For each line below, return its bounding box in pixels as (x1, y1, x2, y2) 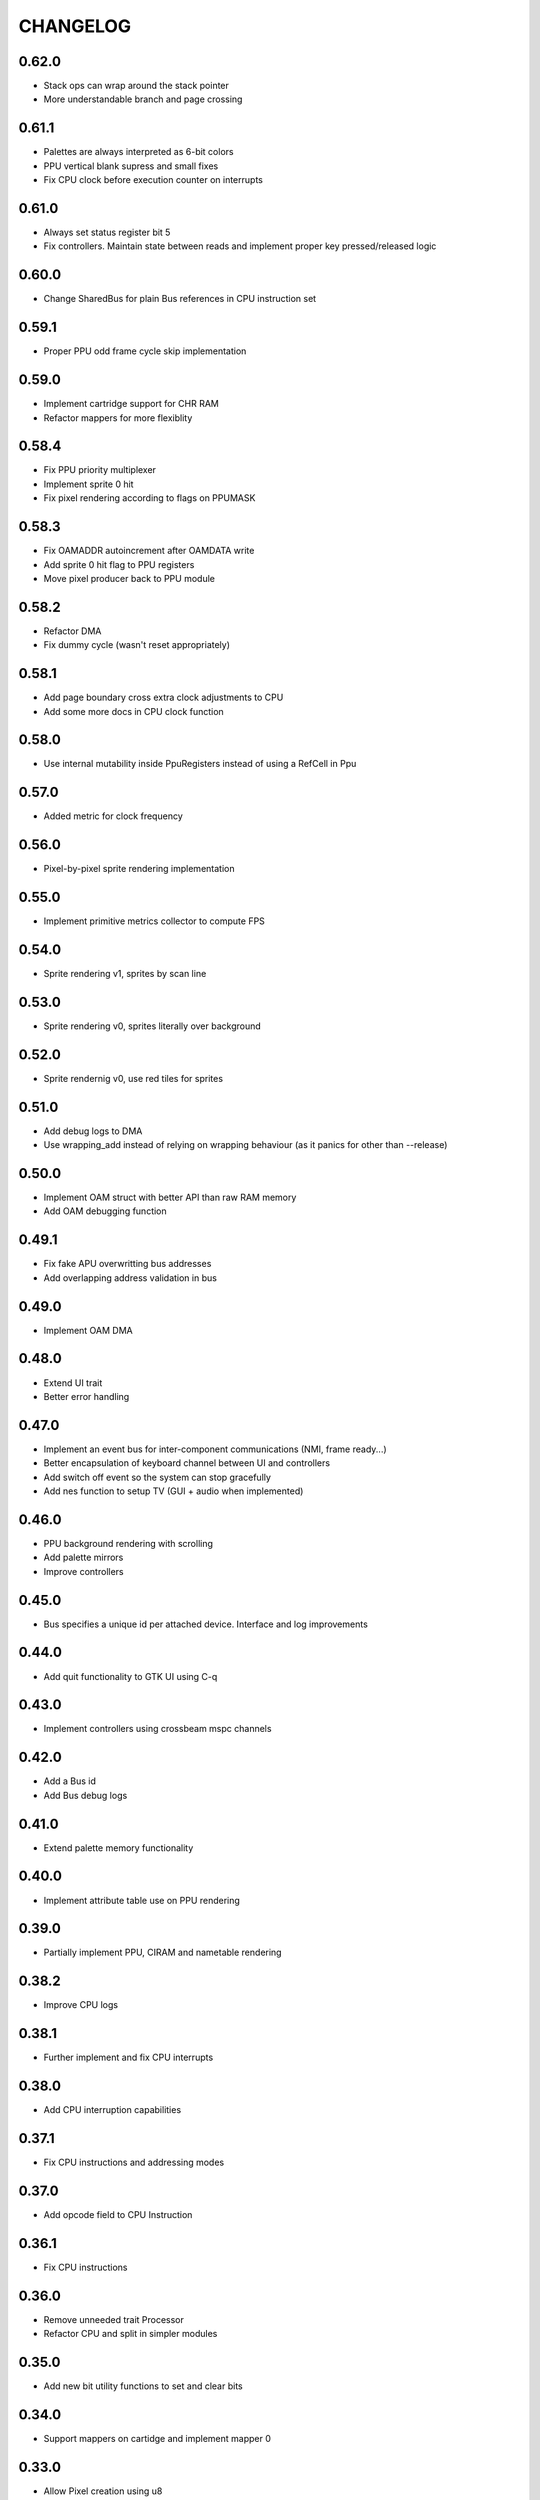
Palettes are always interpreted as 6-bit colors (43, 146, 234, 158)
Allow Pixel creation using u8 (43, 2485, 163, 2497)
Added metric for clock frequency (43, 810, 184, 822)
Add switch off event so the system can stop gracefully (43, 1471, 272, 1483)
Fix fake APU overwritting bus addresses (43, 1258, 212, 1270)
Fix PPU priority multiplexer (43, 464, 157, 476)
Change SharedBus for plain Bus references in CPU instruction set (43, 293, 317, 305)
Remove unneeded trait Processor (43, 2313, 185, 2325)
